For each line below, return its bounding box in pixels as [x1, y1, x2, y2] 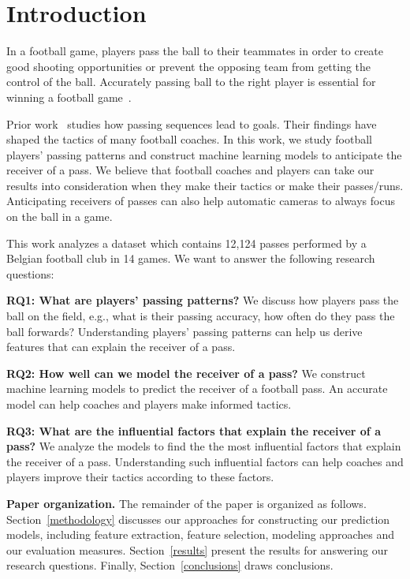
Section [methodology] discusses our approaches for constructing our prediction [6, 510, 390, 527]
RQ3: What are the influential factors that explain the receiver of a [6, 422, 381, 439]
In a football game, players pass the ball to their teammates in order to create [6, 43, 384, 59]
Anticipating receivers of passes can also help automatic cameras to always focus [6, 192, 395, 209]
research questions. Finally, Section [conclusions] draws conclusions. [6, 557, 334, 573]
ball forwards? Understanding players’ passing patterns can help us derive [6, 323, 363, 339]
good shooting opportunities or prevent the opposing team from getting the [6, 58, 371, 74]
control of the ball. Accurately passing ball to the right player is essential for [6, 73, 376, 90]
